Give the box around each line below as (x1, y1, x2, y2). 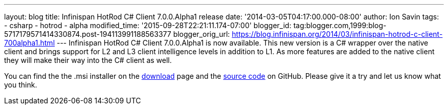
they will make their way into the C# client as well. (4, 56, 172, 64)
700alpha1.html (4, 38, 55, 47)
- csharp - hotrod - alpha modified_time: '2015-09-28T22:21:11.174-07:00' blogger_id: (4, 21, 292, 30)
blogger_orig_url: (173, 30, 230, 38)
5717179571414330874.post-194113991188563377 (4, 30, 171, 38)
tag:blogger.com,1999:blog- (293, 21, 387, 30)
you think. (4, 80, 37, 89)
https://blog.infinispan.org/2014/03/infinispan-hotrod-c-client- (232, 30, 443, 38)
